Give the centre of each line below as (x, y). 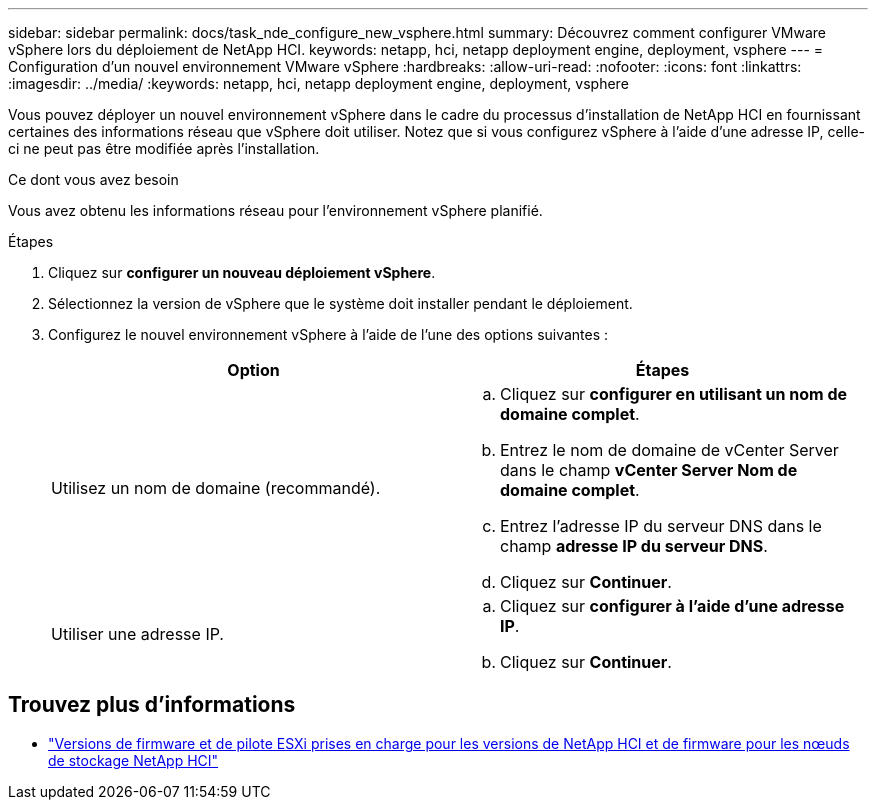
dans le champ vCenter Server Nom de (649, 470)
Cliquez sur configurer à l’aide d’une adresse (672, 606)
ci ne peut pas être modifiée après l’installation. (164, 148)
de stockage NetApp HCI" (133, 760)
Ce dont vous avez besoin (93, 179)
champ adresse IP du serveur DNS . (634, 546)
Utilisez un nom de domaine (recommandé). (216, 488)
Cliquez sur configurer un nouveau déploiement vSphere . (242, 272)
